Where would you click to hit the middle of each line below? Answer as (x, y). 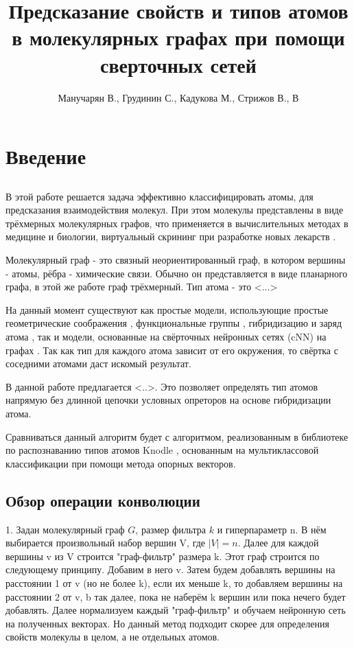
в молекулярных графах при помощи (178, 37)
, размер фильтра (171, 529)
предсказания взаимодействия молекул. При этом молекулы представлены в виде (175, 210)
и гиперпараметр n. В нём (272, 529)
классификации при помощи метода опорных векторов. (121, 463)
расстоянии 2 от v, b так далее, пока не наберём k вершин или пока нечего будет (176, 596)
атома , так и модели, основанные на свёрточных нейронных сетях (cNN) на (166, 337)
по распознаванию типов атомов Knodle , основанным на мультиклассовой (162, 450)
